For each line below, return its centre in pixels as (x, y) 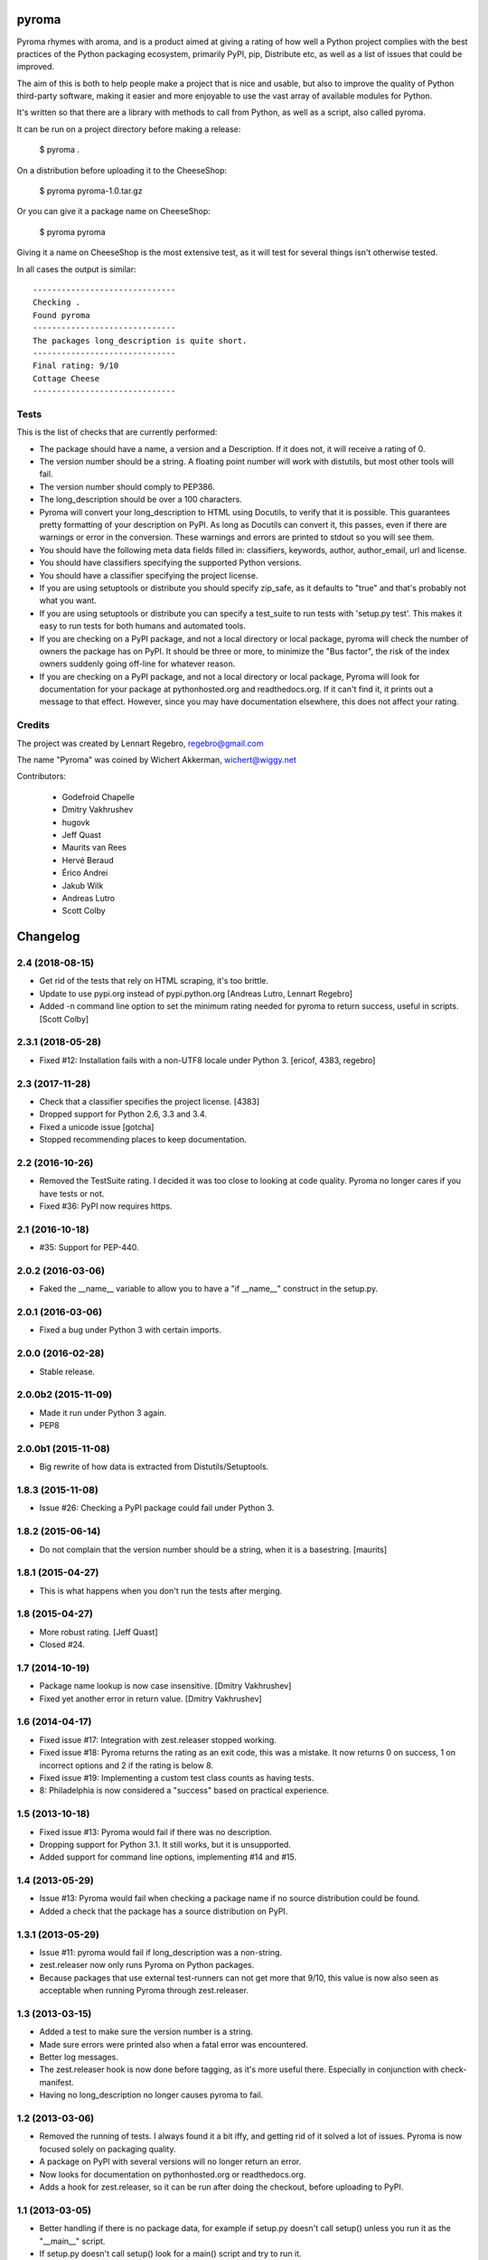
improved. (35, 67)
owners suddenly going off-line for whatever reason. (137, 664)
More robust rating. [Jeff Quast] (99, 1632)
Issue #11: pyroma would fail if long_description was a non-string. (161, 1952)
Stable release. (67, 1371)
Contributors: (42, 777)
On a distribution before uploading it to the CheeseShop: (122, 170)
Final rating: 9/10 (76, 366)
